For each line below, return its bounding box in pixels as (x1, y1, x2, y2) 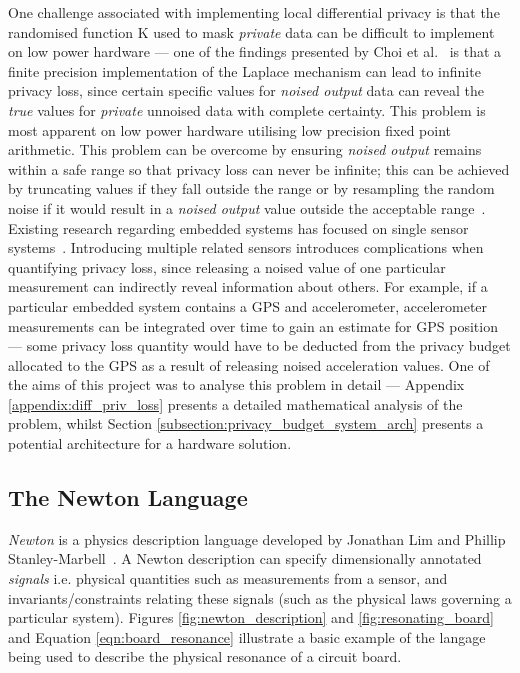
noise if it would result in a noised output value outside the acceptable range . (8, 197, 486, 218)
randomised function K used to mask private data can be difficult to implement (8, 21, 495, 42)
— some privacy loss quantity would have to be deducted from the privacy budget (8, 335, 511, 356)
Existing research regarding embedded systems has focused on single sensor (8, 217, 469, 238)
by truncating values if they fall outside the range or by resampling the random (8, 178, 495, 199)
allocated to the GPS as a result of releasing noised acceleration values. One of (8, 354, 490, 375)
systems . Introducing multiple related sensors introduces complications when (8, 237, 484, 258)
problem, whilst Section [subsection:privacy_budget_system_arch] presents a (8, 413, 484, 434)
